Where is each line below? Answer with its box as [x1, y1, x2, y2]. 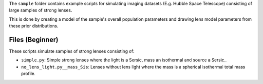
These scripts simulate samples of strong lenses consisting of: [9, 48, 135, 54]
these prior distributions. [9, 23, 58, 29]
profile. [21, 70, 36, 77]
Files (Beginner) [9, 35, 58, 43]
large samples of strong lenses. [9, 7, 73, 13]
